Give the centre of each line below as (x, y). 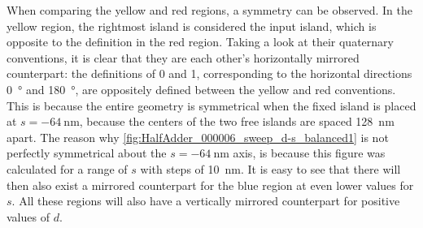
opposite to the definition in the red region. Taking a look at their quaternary (200, 42)
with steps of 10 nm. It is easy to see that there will (270, 168)
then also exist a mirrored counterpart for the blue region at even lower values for (210, 185)
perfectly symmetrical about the (87, 153)
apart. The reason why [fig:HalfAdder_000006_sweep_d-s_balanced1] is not (198, 137)
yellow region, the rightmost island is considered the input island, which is (192, 26)
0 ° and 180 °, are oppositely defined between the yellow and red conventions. (201, 89)
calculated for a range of (67, 168)
